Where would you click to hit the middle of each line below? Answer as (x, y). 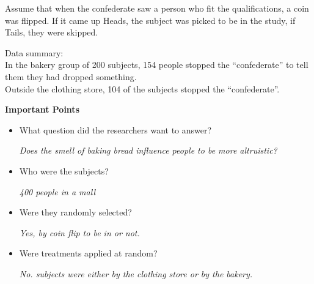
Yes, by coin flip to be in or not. (79, 232)
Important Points (42, 109)
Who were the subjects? (64, 170)
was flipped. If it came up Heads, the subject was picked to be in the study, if (150, 20)
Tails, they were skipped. (52, 32)
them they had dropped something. (71, 76)
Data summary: (34, 52)
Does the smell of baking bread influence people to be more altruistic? (148, 150)
